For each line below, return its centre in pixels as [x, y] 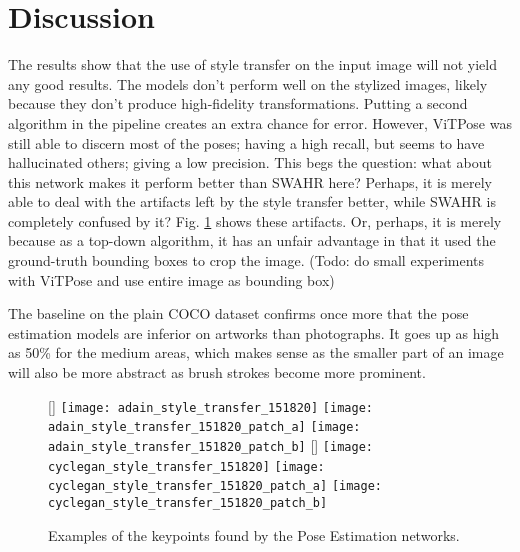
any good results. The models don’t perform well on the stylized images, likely [248, 83]
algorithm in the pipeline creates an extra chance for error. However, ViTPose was [260, 122]
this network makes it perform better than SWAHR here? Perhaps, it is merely [250, 181]
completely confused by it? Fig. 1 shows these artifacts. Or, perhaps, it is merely [255, 220]
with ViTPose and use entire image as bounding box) [171, 279]
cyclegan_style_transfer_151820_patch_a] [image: [215, 486]
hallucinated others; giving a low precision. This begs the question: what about [250, 162]
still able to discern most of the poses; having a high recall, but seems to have [246, 142]
